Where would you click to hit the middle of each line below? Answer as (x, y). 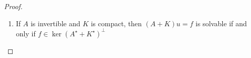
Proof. (13, 6)
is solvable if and (221, 23)
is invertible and (55, 23)
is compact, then (116, 23)
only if (26, 33)
